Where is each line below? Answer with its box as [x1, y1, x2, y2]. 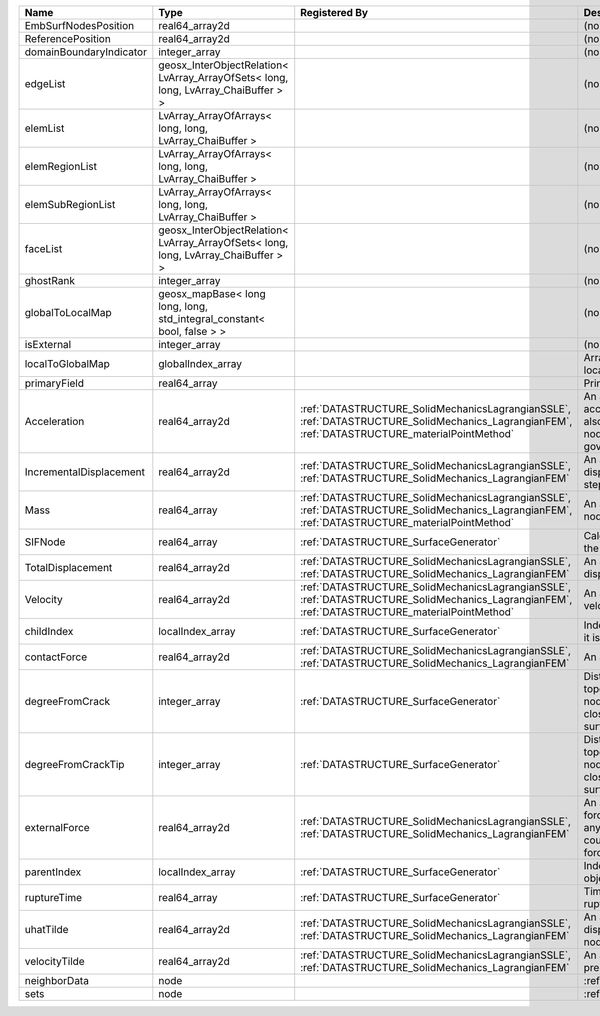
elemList [24, 121, 65, 135]
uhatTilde [24, 923, 69, 936]
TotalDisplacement [24, 561, 113, 574]
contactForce [24, 650, 88, 664]
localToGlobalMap [24, 357, 110, 370]
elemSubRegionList [24, 198, 116, 211]
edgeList [24, 77, 66, 90]
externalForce [24, 821, 90, 834]
